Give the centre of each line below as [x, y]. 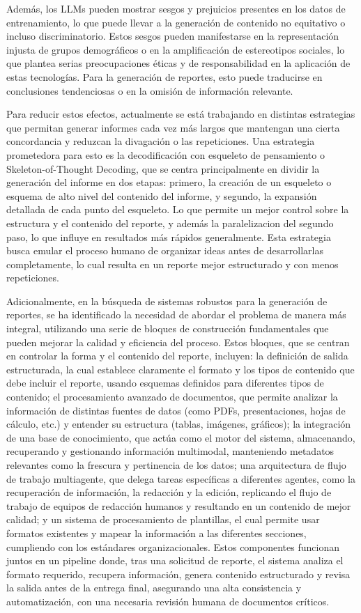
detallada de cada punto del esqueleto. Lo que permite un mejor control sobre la [178, 209]
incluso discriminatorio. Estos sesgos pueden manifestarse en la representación [173, 36]
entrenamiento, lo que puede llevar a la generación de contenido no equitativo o [176, 22]
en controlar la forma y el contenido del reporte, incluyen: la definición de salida [177, 356]
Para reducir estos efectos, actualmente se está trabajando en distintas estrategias [181, 114]
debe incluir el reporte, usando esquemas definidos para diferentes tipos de [165, 383]
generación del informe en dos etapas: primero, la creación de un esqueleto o [169, 182]
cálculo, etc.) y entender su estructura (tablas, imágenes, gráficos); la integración [179, 424]
